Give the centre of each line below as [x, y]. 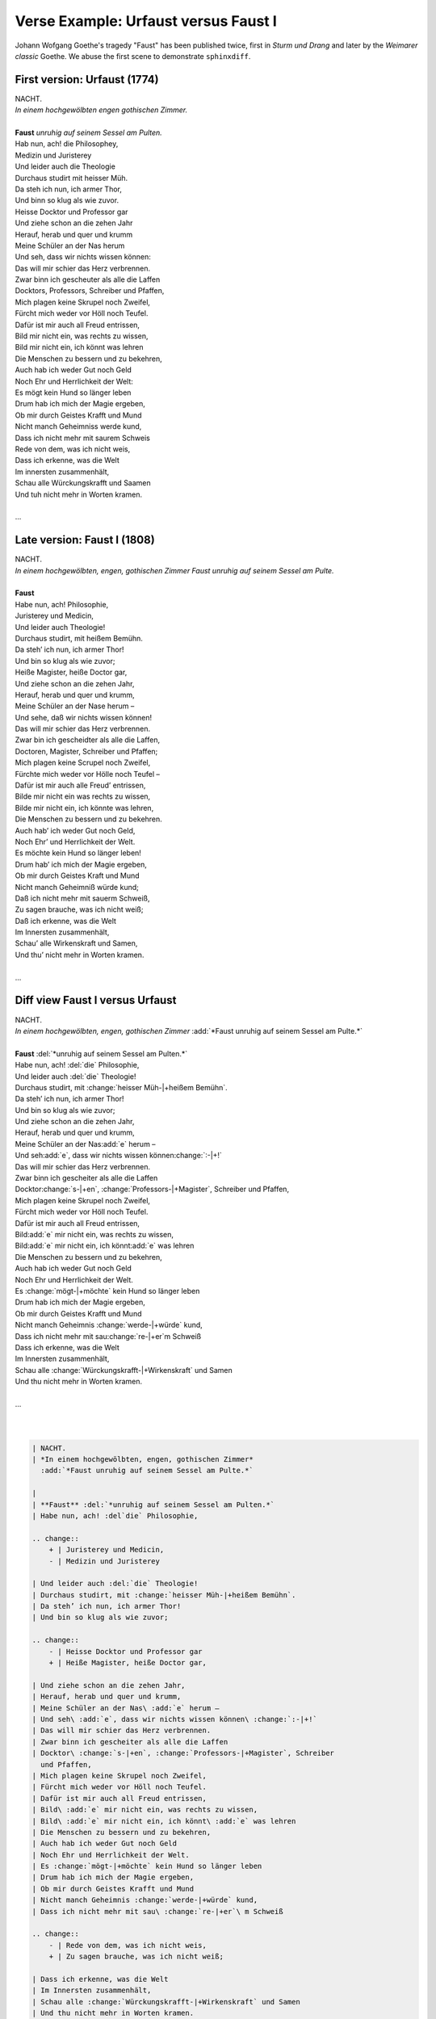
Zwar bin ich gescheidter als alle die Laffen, [88, 740]
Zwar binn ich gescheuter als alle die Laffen [88, 279]
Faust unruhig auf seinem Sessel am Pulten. [89, 132]
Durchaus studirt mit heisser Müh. [71, 178]
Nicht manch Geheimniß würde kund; [77, 887]
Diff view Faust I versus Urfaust [96, 1000]
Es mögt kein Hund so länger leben [73, 392]
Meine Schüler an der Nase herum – [75, 706]
